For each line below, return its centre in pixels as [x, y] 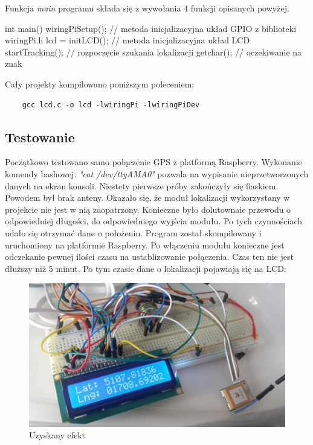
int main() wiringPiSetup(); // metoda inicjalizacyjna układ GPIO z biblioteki [151, 28]
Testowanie [40, 137]
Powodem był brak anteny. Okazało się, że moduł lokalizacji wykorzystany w [147, 197]
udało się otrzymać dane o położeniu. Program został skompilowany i [133, 232]
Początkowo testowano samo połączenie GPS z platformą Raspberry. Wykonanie [153, 162]
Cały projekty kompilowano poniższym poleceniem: [100, 84]
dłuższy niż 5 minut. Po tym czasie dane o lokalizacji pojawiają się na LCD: [146, 268]
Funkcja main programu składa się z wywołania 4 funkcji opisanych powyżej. [147, 8]
